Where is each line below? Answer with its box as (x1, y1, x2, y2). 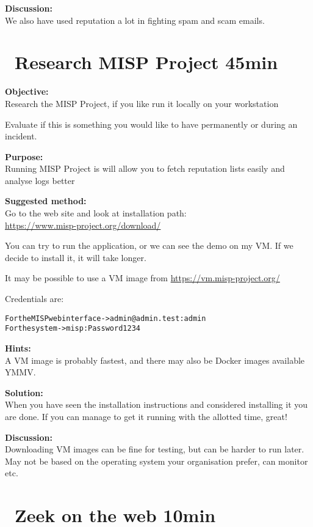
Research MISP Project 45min (15, 50, 278, 75)
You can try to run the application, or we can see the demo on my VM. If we (5, 239, 293, 252)
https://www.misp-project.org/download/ (5, 218, 161, 231)
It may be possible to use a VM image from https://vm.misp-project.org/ (5, 271, 280, 284)
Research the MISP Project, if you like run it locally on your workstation (5, 97, 279, 109)
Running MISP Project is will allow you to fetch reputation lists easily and (5, 162, 285, 175)
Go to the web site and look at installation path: (5, 207, 187, 219)
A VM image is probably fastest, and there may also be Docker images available (5, 353, 305, 366)
